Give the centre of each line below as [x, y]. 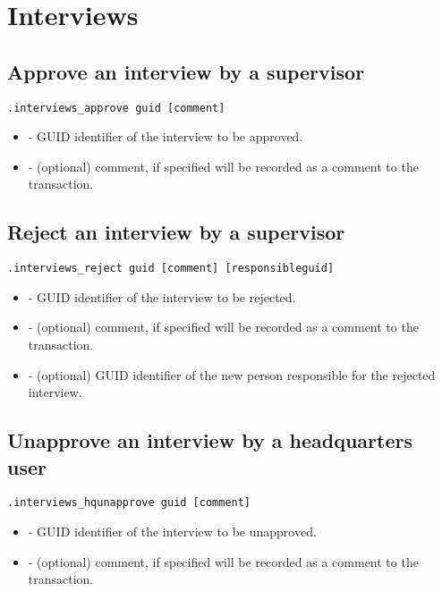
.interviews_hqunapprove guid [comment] [129, 503]
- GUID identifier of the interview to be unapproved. [172, 532]
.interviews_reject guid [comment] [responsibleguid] [171, 269]
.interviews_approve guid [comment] [116, 108]
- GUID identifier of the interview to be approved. [166, 136]
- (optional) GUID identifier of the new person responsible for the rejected [232, 374]
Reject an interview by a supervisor [176, 232]
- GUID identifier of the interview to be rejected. [162, 296]
